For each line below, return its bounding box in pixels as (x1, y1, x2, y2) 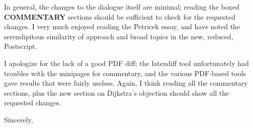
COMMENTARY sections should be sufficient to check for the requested (4, 11, 236, 22)
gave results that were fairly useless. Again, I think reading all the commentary (4, 78, 248, 88)
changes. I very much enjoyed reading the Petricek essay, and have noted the (4, 21, 240, 32)
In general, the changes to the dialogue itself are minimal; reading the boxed (4, 2, 239, 12)
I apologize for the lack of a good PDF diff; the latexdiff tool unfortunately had (4, 57, 249, 68)
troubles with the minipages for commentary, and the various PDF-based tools (4, 68, 246, 78)
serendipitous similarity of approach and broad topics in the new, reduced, (4, 31, 233, 41)
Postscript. (4, 41, 37, 51)
